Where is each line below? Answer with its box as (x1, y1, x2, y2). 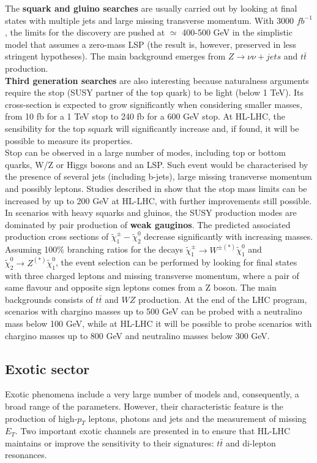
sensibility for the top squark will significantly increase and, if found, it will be (5, 121, 299, 134)
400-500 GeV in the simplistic (182, 26, 293, 39)
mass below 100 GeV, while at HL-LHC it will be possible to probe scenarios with (5, 316, 312, 329)
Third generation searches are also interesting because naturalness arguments (5, 74, 309, 86)
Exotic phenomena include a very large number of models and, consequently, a (5, 388, 299, 400)
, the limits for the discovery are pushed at (5, 26, 165, 39)
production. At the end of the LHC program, (138, 293, 307, 305)
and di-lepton (226, 436, 276, 449)
